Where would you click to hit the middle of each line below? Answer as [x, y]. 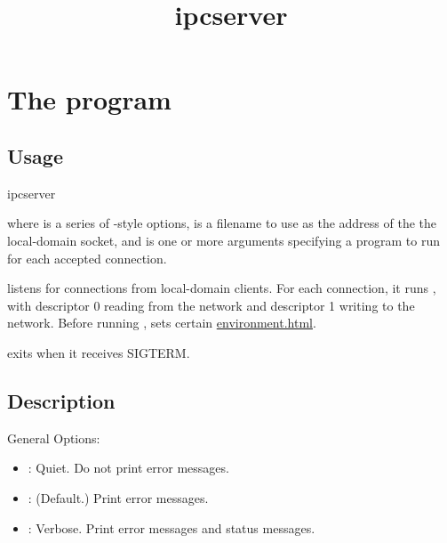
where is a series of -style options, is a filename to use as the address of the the [222, 223]
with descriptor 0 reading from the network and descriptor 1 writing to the [211, 305]
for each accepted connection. [87, 258]
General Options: [54, 438]
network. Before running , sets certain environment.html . [162, 323]
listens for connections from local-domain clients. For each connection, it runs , [222, 288]
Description [61, 400]
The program [89, 99]
